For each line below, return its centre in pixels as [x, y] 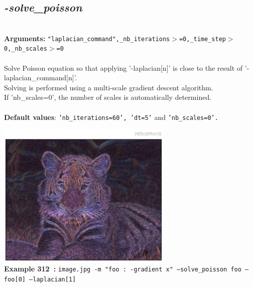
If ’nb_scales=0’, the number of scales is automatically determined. [108, 97]
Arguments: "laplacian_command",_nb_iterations [87, 38]
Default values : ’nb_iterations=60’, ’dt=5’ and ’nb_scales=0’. [111, 117]
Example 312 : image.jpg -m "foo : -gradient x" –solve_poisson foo [123, 269]
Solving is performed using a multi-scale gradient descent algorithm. [109, 87]
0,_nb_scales [26, 49]
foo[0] [15, 280]
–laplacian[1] [53, 280]
